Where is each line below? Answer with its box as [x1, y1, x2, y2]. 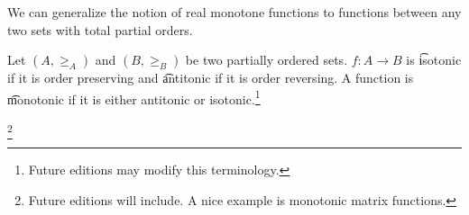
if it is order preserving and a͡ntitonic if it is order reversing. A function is [7, 68, 414, 87]
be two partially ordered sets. [185, 50, 348, 69]
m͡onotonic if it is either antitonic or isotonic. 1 [7, 86, 261, 108]
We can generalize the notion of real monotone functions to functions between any [7, 3, 462, 21]
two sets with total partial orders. [7, 20, 193, 39]
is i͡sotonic [406, 50, 462, 69]
